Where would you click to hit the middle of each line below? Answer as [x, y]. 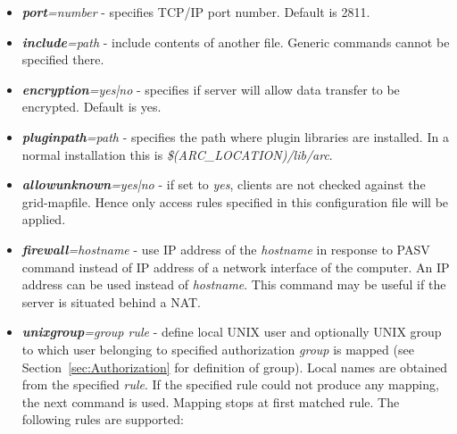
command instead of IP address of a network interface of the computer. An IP [236, 267]
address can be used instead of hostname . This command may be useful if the [234, 284]
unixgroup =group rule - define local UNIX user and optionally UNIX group [232, 332]
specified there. [63, 59]
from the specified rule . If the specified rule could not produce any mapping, [230, 384]
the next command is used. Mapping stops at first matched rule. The [211, 401]
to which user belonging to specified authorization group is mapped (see [218, 349]
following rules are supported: [103, 419]
